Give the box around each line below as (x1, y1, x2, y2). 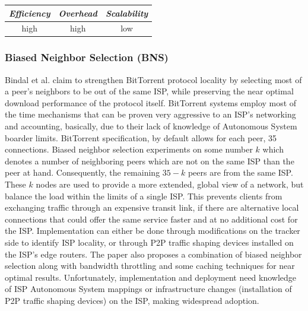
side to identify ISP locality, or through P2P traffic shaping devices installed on (5, 236, 294, 248)
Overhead (58, 7, 97, 19)
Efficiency (9, 7, 50, 19)
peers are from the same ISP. (188, 166, 293, 179)
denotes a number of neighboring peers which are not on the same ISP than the (5, 154, 294, 167)
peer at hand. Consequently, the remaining (5, 166, 160, 179)
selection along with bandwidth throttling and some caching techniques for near (5, 259, 295, 272)
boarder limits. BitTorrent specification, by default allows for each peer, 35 (5, 131, 277, 144)
